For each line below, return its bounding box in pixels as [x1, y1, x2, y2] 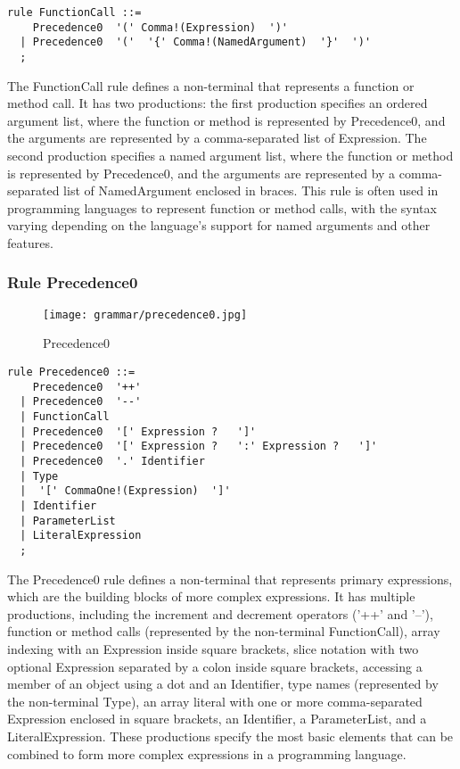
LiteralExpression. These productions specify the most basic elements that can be [7, 726, 454, 745]
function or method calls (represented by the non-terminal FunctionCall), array [7, 622, 440, 641]
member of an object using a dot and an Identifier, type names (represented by [7, 674, 439, 693]
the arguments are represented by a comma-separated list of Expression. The [7, 128, 427, 147]
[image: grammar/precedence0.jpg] [43, 308, 248, 321]
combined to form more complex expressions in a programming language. [7, 744, 407, 763]
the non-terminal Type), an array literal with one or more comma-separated [7, 691, 423, 710]
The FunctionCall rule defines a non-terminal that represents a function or [7, 76, 415, 95]
